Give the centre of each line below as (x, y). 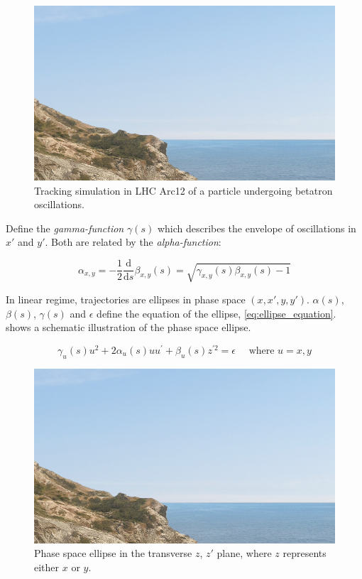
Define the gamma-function (65, 228)
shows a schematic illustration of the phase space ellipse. (128, 327)
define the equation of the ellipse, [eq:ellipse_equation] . (216, 313)
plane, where (244, 553)
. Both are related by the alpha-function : (133, 242)
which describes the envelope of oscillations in (257, 228)
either (47, 567)
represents (305, 553)
